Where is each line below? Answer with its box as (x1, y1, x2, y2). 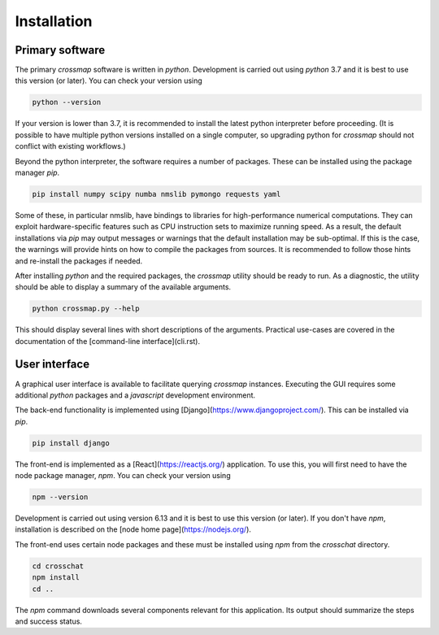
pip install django (32, 438, 110, 447)
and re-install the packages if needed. (15, 256, 143, 266)
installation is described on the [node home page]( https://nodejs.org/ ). (15, 524, 252, 534)
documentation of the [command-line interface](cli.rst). (15, 336, 201, 346)
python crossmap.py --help (32, 304, 140, 313)
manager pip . (15, 167, 60, 177)
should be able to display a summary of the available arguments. (15, 282, 232, 292)
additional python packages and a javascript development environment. (15, 390, 256, 400)
